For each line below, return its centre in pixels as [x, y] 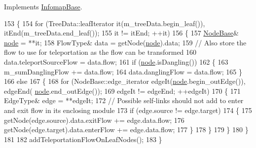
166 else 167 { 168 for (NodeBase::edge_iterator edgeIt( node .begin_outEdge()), [125, 81]
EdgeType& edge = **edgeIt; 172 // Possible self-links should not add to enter [124, 100]
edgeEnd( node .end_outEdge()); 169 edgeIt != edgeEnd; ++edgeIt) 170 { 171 [122, 91]
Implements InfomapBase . [43, 6]
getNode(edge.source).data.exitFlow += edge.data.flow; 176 [94, 120]
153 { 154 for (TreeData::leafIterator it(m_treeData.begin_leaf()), [105, 23]
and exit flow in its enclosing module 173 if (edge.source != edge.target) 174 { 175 [128, 110]
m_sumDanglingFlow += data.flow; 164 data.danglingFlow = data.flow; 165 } [123, 71]
